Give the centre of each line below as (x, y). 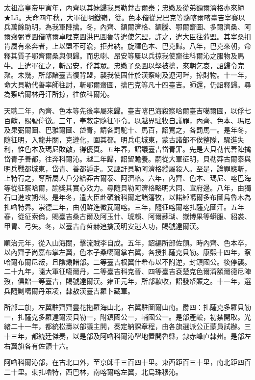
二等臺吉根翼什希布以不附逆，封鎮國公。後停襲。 (172, 261)
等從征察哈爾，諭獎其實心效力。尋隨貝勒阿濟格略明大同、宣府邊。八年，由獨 (127, 187)
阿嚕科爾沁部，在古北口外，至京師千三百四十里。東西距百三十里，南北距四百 (127, 362)
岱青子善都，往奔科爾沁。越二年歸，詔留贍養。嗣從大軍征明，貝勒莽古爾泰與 (127, 158)
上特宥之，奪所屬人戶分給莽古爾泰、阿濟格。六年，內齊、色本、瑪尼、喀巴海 (127, 178)
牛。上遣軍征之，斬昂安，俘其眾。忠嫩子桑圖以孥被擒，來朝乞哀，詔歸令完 (124, 65)
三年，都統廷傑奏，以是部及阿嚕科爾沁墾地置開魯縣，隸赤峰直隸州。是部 (127, 336)
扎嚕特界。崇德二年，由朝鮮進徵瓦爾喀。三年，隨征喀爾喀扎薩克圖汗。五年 (124, 206)
